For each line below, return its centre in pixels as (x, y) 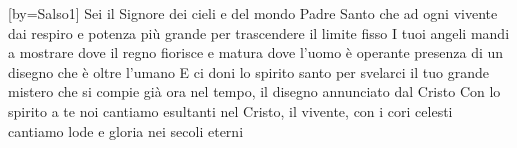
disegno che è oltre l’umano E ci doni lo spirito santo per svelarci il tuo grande (248, 71)
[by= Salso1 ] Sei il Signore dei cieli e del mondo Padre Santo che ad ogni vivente (253, 13)
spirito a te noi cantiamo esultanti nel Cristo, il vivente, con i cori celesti (230, 110)
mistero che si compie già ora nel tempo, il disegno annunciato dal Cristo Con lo (254, 91)
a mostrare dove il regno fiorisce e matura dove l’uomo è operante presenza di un (256, 52)
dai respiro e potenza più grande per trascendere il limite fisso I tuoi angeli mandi (259, 32)
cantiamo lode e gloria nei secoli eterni (126, 130)
